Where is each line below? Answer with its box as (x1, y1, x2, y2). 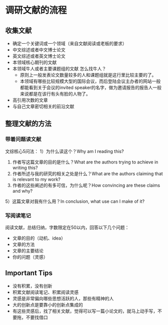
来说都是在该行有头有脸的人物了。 (20, 91, 91, 97)
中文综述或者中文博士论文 (12, 47, 66, 53)
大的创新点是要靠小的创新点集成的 (12, 301, 83, 307)
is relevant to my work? (12, 176, 61, 182)
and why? (12, 188, 33, 194)
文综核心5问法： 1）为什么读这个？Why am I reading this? (5, 148, 124, 154)
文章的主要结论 (12, 248, 44, 254)
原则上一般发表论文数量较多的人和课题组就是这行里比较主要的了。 (20, 72, 156, 78)
